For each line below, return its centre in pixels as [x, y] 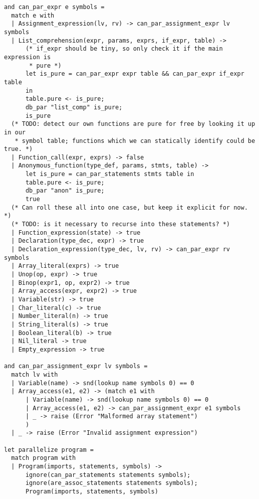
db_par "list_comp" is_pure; [74, 107]
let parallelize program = [49, 450]
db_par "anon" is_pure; [65, 191]
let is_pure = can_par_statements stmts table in [110, 174]
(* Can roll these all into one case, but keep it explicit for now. [129, 207]
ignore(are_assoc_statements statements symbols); [111, 483]
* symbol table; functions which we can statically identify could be [135, 141]
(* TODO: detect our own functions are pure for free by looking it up [133, 124]
